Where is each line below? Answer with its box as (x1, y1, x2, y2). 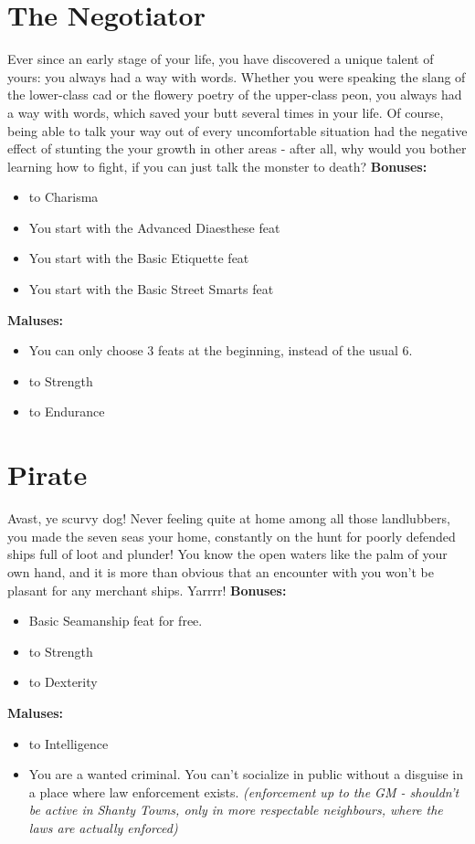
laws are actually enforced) (28, 818, 178, 837)
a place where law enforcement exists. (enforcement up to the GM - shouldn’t (28, 782, 459, 801)
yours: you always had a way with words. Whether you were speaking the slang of (7, 67, 466, 86)
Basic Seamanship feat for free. (28, 611, 203, 630)
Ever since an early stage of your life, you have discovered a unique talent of (7, 49, 434, 69)
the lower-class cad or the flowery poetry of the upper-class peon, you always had (7, 85, 462, 104)
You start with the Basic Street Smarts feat (28, 280, 274, 299)
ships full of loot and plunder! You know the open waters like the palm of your (7, 544, 448, 564)
